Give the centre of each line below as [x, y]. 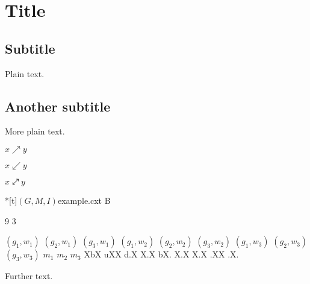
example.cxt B [84, 200]
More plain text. [35, 131]
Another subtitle [58, 106]
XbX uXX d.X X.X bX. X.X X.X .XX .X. [161, 254]
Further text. [29, 276]
